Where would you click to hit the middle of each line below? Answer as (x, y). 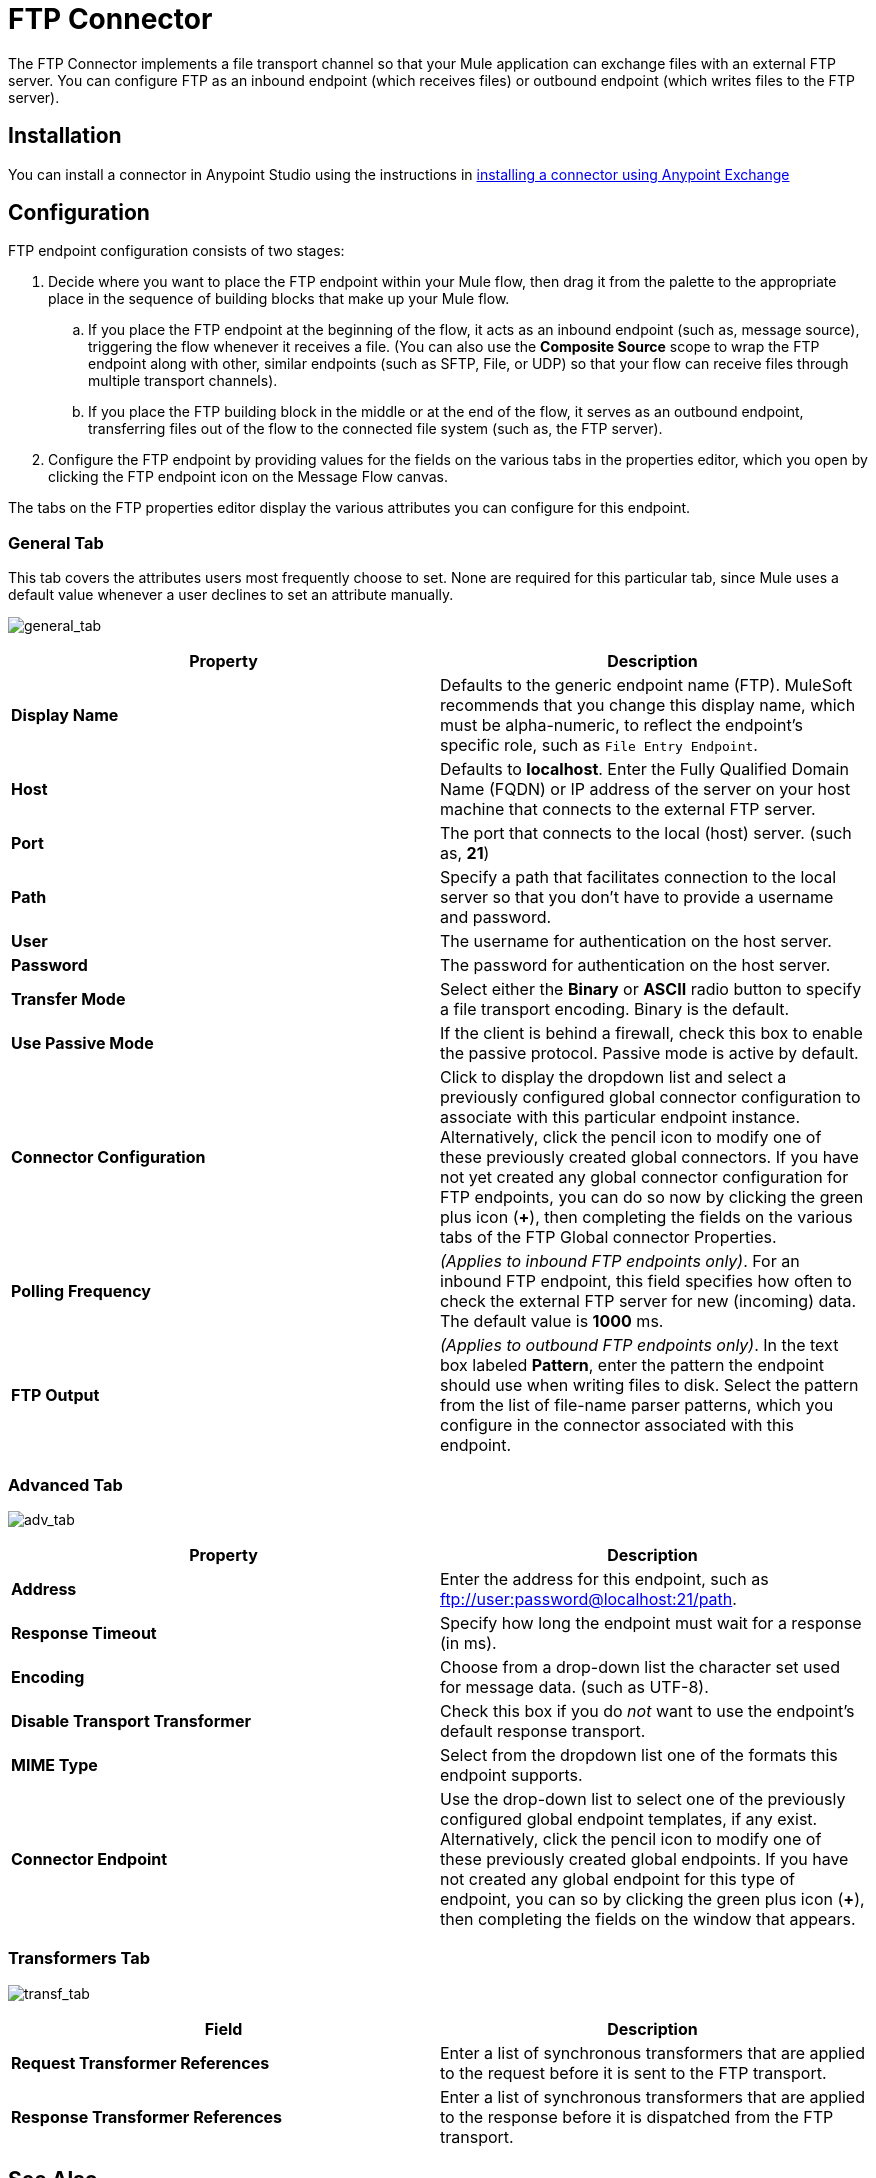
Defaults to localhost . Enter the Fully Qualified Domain (644, 769)
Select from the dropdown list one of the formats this (639, 1754)
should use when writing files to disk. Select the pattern (649, 1385)
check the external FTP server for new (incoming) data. (648, 1301)
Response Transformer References (147, 2116)
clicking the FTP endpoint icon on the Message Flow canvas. (248, 477)
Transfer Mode (68, 999)
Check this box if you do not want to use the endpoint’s (647, 1710)
